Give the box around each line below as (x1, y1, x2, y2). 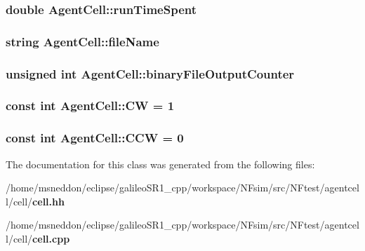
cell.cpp (32, 231, 70, 245)
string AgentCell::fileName (6, 32, 159, 50)
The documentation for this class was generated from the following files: (6, 156, 315, 171)
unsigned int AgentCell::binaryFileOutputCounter (6, 65, 295, 82)
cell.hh (32, 194, 65, 208)
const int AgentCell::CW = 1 (6, 97, 175, 114)
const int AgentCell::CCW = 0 (6, 129, 184, 147)
